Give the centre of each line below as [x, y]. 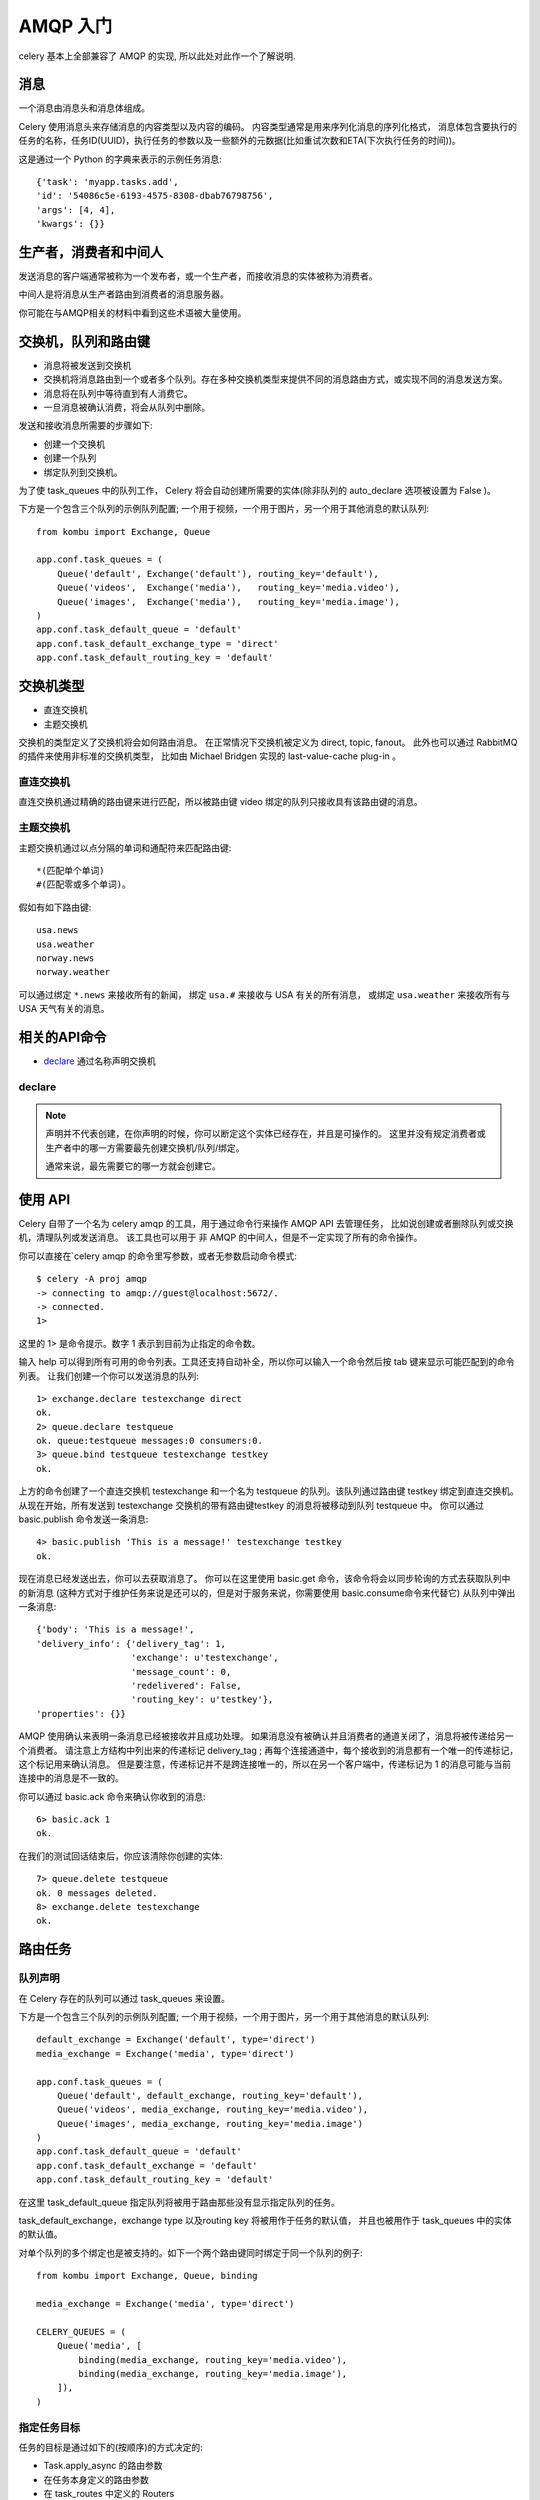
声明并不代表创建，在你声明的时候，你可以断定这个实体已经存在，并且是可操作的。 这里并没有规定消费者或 [265, 1134]
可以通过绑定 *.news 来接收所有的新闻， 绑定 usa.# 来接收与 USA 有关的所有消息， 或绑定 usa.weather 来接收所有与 [264, 994]
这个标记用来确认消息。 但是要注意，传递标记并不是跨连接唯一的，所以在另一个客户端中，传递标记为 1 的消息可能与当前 [265, 1764]
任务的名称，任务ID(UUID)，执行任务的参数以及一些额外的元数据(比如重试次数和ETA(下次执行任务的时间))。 [240, 141]
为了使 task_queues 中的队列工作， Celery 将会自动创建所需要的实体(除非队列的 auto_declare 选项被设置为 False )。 [257, 490]
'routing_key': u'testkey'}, [202, 1699]
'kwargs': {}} [70, 224]
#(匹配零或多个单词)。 [84, 884]
